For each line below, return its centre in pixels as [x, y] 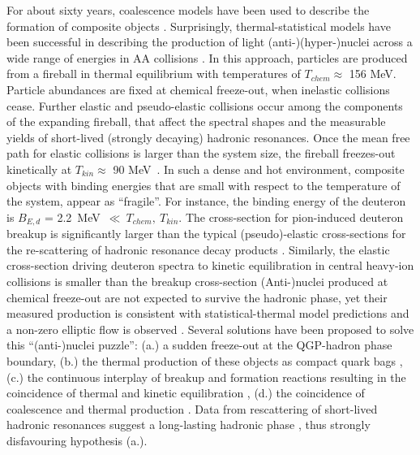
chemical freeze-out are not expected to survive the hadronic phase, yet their [197, 297]
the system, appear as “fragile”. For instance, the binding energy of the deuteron [206, 201]
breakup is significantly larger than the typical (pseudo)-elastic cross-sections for [206, 234]
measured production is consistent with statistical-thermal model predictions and [208, 313]
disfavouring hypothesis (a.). [77, 440]
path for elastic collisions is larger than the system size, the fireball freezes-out [201, 153]
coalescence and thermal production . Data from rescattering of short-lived [192, 408]
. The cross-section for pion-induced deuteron [291, 217]
